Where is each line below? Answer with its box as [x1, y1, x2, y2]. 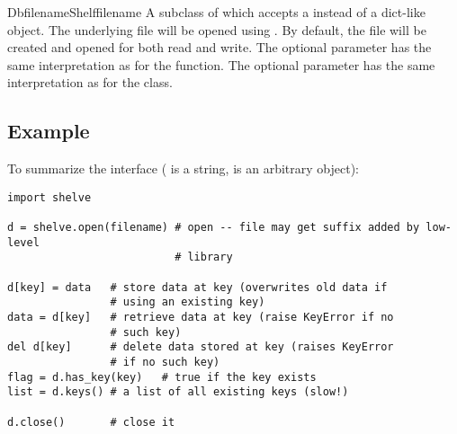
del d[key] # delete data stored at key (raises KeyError [7, 341, 394, 354]
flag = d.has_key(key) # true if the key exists [7, 370, 317, 384]
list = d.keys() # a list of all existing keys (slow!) [7, 385, 349, 399]
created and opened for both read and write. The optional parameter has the [7, 38, 432, 57]
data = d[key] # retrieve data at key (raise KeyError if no [7, 311, 394, 324]
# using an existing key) [110, 296, 265, 309]
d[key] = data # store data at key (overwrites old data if [7, 280, 388, 294]
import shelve [7, 190, 92, 204]
